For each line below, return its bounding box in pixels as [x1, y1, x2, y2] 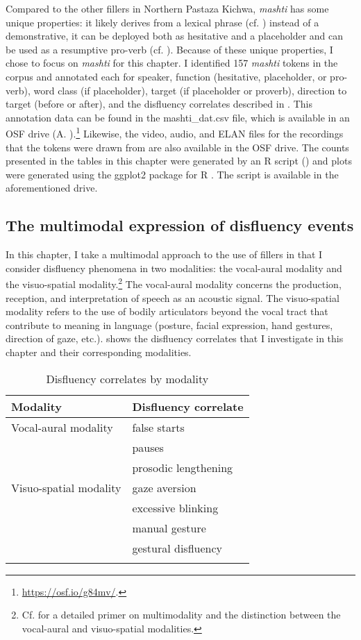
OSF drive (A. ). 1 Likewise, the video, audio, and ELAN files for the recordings [6, 124, 344, 140]
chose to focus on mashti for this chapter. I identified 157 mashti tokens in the [6, 56, 338, 70]
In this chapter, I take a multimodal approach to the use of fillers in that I [6, 247, 323, 262]
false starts [132, 419, 185, 435]
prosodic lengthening [132, 459, 233, 475]
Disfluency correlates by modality [46, 370, 209, 387]
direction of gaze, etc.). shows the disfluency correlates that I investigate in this [6, 331, 344, 346]
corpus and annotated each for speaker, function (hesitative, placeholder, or [6, 69, 327, 83]
